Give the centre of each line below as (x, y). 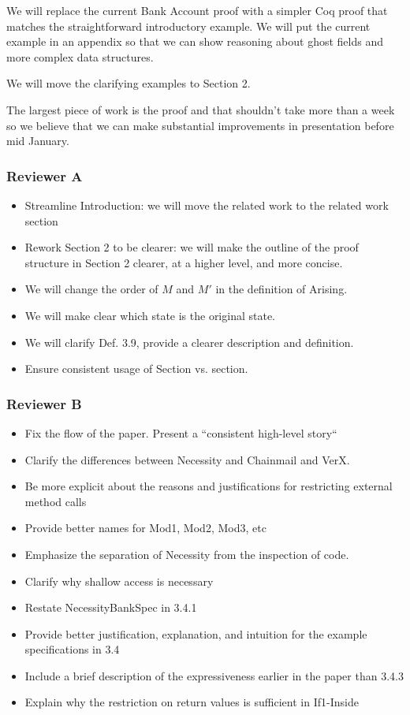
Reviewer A (45, 175)
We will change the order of (91, 289)
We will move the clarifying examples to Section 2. (129, 83)
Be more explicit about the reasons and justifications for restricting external (209, 486)
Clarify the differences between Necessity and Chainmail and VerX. (187, 459)
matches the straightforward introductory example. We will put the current (188, 26)
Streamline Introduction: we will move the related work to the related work (207, 205)
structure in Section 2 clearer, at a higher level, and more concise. (184, 262)
